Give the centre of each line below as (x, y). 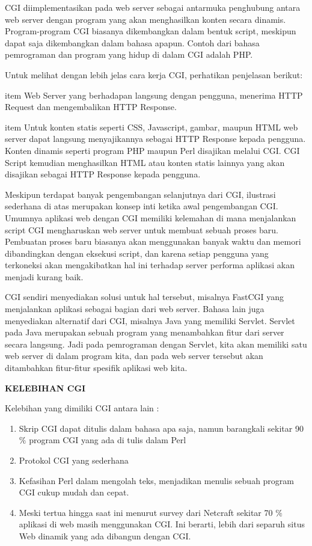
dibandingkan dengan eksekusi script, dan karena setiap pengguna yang (137, 253)
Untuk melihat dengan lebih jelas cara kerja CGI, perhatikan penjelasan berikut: (154, 74)
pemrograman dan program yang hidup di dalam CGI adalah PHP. (129, 54)
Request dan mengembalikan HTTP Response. (91, 107)
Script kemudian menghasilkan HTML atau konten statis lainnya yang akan (145, 162)
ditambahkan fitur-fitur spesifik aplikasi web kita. (96, 368)
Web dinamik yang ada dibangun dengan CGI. (105, 535)
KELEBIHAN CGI (45, 388)
